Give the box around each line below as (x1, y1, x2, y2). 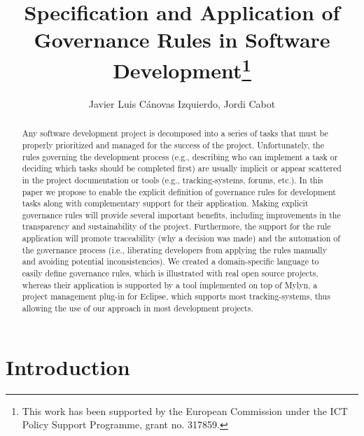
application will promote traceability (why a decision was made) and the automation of (22, 232, 340, 244)
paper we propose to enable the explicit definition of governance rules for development (22, 185, 336, 197)
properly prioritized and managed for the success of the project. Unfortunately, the (22, 139, 324, 150)
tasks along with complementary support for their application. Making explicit (22, 197, 309, 209)
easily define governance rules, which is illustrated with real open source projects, (22, 267, 318, 279)
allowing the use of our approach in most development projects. (22, 302, 253, 314)
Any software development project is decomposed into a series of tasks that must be (22, 127, 328, 139)
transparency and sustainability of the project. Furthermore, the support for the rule (22, 220, 331, 232)
